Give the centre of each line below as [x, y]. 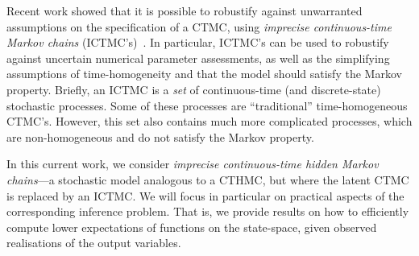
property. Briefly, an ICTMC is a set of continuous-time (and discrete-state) [194, 89]
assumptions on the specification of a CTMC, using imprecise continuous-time [199, 26]
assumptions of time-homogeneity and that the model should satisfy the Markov [204, 74]
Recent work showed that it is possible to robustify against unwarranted [185, 10]
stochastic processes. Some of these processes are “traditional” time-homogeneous [207, 105]
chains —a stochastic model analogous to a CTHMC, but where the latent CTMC [208, 179]
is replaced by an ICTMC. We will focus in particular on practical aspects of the [205, 195]
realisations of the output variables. [94, 243]
